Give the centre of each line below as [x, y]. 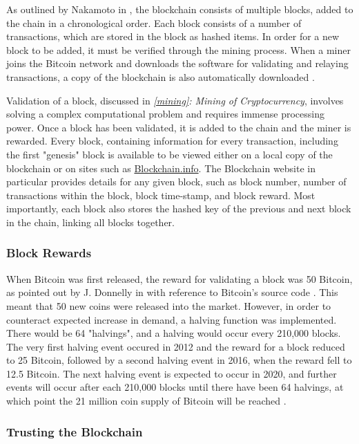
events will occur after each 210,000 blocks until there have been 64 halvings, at [175, 387]
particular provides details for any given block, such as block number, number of [176, 182]
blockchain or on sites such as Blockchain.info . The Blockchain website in [161, 168]
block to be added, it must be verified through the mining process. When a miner [178, 49]
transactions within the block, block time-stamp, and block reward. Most [161, 195]
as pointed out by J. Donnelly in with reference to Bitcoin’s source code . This [172, 292]
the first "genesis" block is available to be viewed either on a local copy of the [169, 154]
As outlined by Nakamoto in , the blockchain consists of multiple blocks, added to [180, 9]
